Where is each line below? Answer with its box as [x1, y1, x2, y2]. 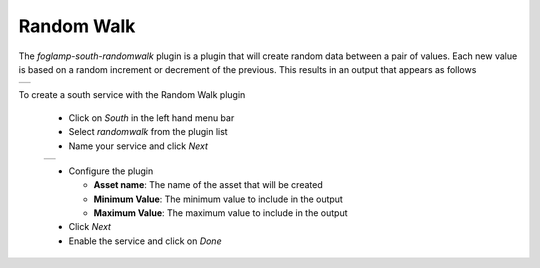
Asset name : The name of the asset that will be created [93, 179, 324, 191]
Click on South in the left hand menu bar [68, 111, 235, 124]
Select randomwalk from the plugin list [68, 126, 229, 138]
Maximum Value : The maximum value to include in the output [93, 207, 349, 219]
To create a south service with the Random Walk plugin [18, 89, 246, 101]
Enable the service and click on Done [68, 235, 222, 247]
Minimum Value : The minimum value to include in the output [93, 193, 344, 205]
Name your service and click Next [68, 140, 209, 152]
